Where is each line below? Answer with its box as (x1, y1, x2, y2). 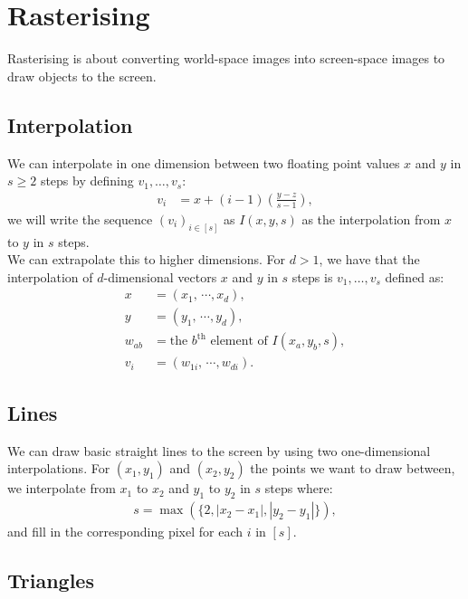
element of (210, 335, 268, 348)
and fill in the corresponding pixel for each (7, 522, 244, 541)
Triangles (7, 566, 94, 594)
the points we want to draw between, (250, 459, 455, 478)
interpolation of (7, 267, 93, 286)
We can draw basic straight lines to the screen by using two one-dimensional (7, 441, 431, 460)
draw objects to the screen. (7, 66, 157, 85)
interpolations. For (7, 459, 110, 478)
